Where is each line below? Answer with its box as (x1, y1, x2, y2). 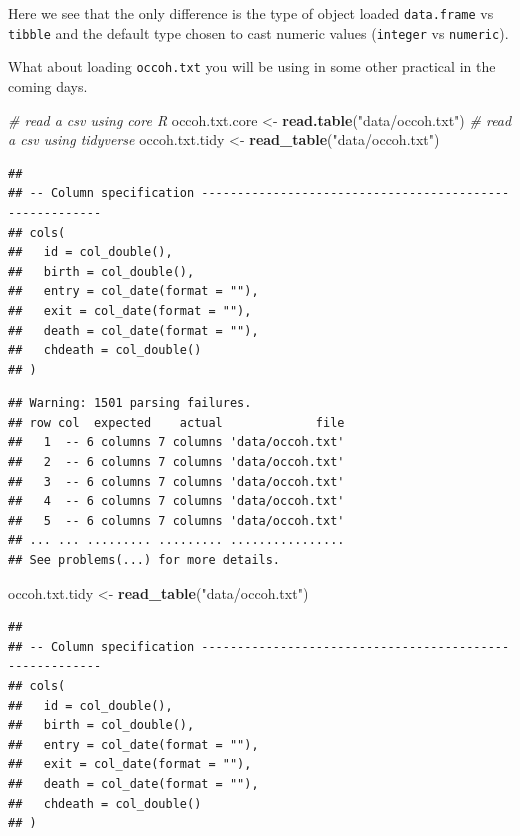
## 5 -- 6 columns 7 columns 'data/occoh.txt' (8, 513, 345, 528)
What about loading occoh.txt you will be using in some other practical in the (8, 56, 496, 77)
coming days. (8, 75, 88, 96)
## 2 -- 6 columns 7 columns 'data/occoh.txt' (8, 455, 345, 470)
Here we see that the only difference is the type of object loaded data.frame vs (8, 3, 494, 23)
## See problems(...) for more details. (8, 553, 281, 568)
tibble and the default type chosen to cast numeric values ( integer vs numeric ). (8, 22, 509, 43)
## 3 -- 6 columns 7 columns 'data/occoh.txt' (8, 474, 345, 489)
